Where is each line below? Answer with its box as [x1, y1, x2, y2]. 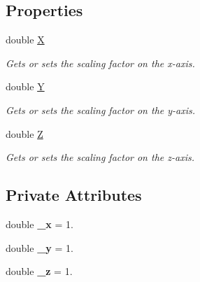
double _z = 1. [6, 264, 73, 279]
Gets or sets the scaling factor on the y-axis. [6, 102, 196, 117]
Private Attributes [6, 184, 142, 206]
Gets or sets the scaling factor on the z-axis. [6, 150, 194, 164]
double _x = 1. [6, 216, 73, 231]
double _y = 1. [6, 240, 73, 255]
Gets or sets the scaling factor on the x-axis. [6, 55, 195, 70]
